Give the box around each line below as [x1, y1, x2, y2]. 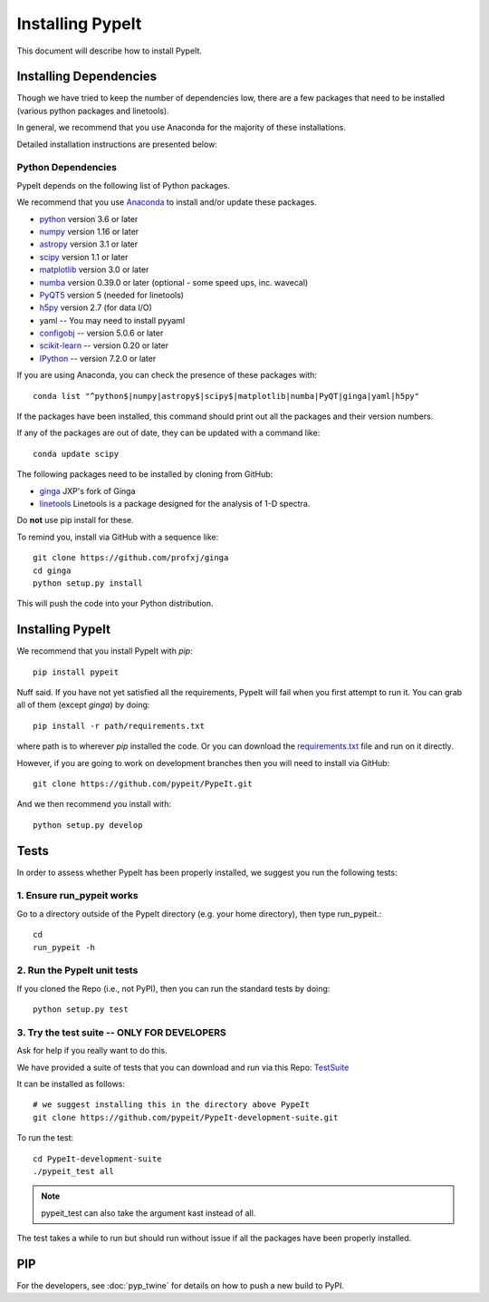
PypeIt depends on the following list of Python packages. [16, 180, 230, 190]
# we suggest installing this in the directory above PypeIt [33, 1100, 310, 1110]
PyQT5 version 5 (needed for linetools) [39, 289, 185, 300]
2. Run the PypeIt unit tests [16, 964, 139, 976]
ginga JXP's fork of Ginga [39, 485, 136, 496]
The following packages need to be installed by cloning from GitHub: [16, 469, 273, 480]
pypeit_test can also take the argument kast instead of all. [41, 1207, 256, 1219]
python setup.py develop [33, 820, 143, 830]
